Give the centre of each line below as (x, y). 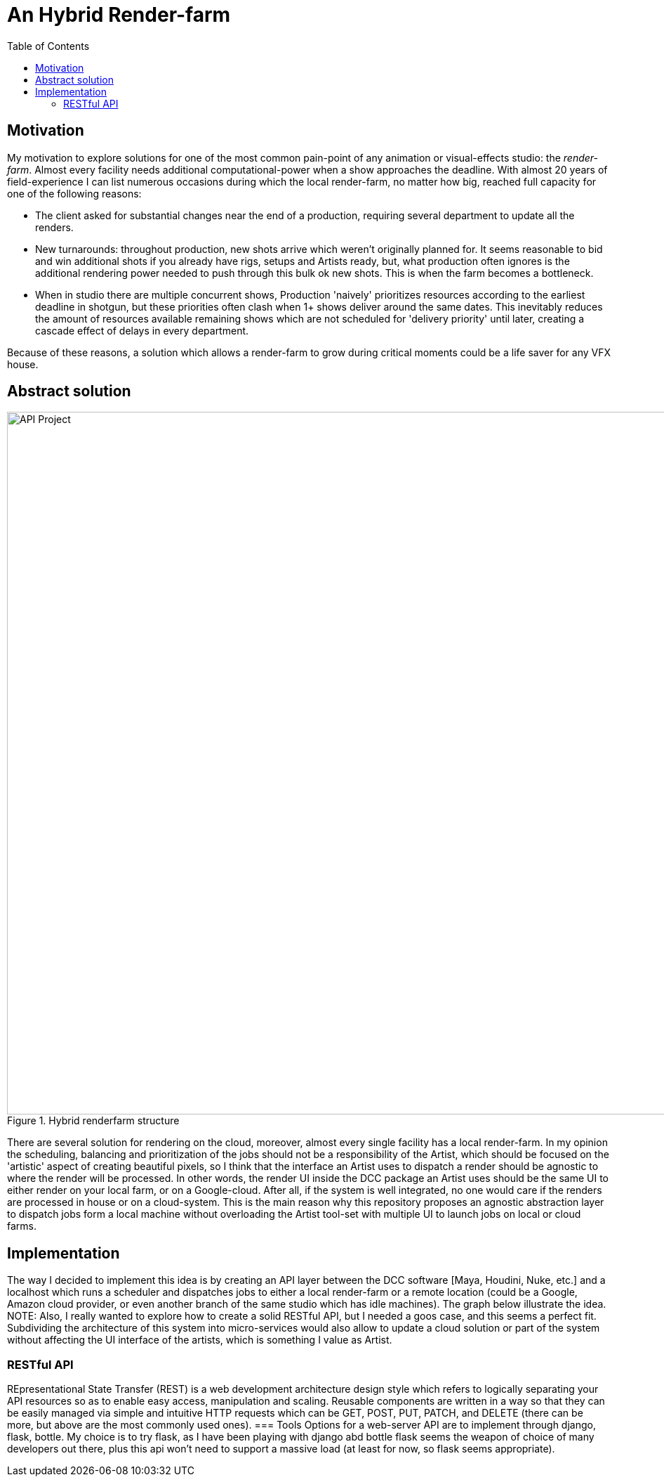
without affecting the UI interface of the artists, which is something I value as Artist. (200, 1340)
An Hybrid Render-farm (119, 15)
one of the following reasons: (74, 193)
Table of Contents (48, 46)
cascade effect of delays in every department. (142, 330)
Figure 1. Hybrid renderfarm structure (93, 1121)
